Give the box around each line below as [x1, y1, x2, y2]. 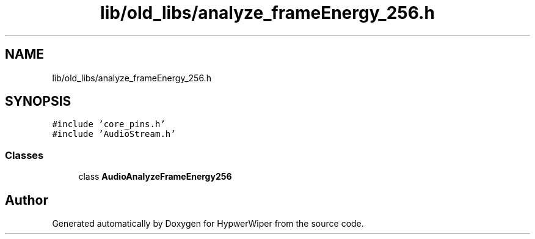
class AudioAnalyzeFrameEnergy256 [78, 171, 232, 182]
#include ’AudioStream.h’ [52, 129, 176, 139]
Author [5, 192, 48, 208]
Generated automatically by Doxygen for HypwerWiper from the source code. [52, 218, 364, 229]
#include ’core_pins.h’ [52, 119, 166, 130]
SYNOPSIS [5, 94, 71, 109]
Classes [5, 149, 44, 161]
